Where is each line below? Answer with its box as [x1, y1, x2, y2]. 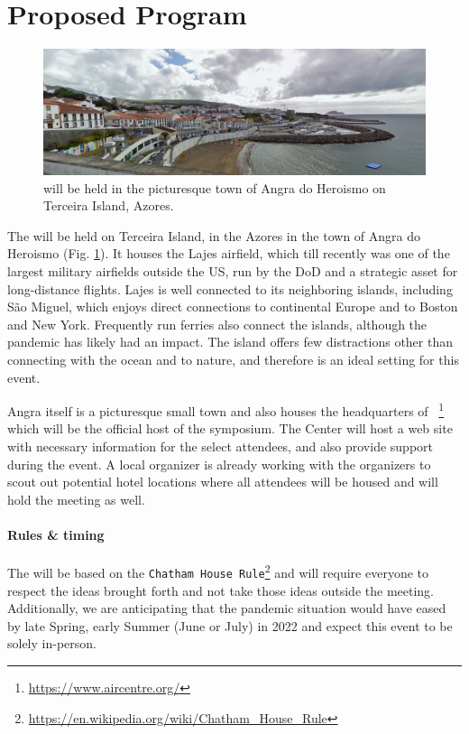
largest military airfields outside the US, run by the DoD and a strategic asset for [7, 262, 458, 281]
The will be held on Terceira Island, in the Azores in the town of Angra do [7, 226, 421, 245]
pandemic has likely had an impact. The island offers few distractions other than [7, 332, 454, 351]
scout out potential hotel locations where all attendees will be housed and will [7, 472, 438, 491]
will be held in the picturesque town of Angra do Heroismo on [43, 178, 386, 197]
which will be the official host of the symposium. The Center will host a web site [7, 419, 453, 438]
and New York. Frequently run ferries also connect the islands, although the [7, 314, 428, 333]
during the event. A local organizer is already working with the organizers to [7, 454, 431, 473]
